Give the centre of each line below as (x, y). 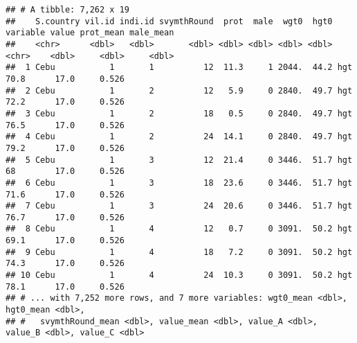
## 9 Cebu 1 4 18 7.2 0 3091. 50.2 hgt (179, 252)
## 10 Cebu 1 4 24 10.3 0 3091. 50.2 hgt (179, 275)
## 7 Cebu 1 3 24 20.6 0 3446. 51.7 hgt (179, 206)
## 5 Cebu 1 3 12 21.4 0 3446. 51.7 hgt (179, 160)
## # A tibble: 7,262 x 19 (67, 10)
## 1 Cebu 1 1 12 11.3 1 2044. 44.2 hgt (179, 68)
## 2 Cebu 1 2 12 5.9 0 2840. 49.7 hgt (179, 90)
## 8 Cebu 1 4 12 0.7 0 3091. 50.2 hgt (179, 229)
